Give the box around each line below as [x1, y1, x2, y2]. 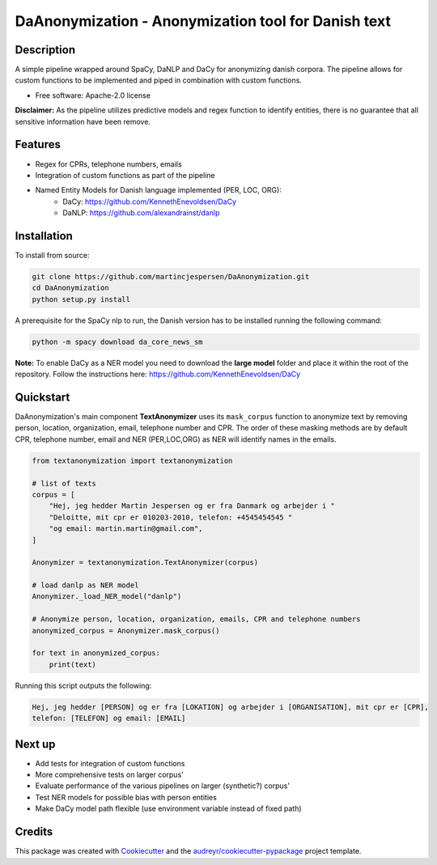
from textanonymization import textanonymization [32, 456, 233, 465]
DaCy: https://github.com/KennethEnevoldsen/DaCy [62, 197, 237, 206]
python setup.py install [32, 295, 131, 303]
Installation [15, 229, 73, 243]
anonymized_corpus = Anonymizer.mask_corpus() [32, 625, 220, 635]
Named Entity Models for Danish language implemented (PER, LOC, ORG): [35, 185, 282, 195]
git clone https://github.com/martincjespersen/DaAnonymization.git [32, 272, 310, 281]
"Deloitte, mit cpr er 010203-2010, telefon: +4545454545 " [49, 512, 293, 522]
